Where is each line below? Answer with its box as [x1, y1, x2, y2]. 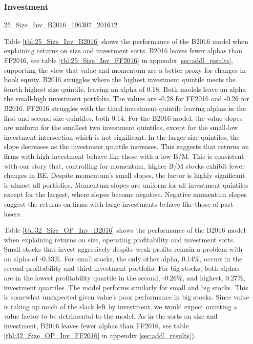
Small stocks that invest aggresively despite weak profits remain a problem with [4, 244, 243, 254]
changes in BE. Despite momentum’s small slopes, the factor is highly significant [4, 170, 245, 180]
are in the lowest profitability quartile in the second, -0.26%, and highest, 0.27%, [4, 273, 245, 283]
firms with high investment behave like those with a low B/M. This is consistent [4, 150, 244, 161]
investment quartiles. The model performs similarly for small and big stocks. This [4, 282, 248, 292]
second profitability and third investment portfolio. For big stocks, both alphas [4, 263, 240, 273]
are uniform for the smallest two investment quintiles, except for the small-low [4, 122, 238, 132]
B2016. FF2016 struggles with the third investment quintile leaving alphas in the [4, 103, 246, 113]
